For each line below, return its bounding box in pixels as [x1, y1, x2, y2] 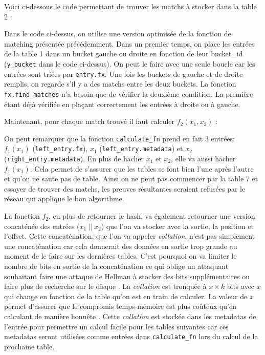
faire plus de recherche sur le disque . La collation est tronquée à [4, 281, 207, 291]
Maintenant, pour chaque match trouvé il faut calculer [4, 116, 175, 127]
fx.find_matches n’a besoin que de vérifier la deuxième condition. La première [4, 88, 253, 99]
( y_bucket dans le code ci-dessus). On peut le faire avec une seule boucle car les [4, 58, 255, 69]
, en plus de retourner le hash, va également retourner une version [49, 211, 255, 221]
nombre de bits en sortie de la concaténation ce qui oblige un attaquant [4, 261, 229, 272]
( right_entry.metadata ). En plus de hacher [4, 153, 144, 164]
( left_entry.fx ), [32, 143, 88, 154]
